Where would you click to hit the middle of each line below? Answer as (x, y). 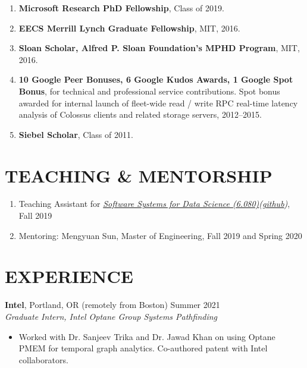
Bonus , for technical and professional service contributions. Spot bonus (149, 91)
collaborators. (43, 359)
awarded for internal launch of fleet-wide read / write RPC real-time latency (158, 103)
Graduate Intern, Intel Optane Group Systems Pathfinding (111, 316)
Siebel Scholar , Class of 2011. (76, 134)
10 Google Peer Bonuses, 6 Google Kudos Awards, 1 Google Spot (156, 79)
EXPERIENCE (69, 276)
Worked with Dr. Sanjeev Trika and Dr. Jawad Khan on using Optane (147, 336)
